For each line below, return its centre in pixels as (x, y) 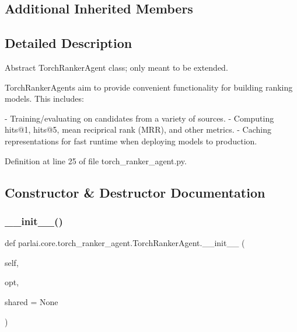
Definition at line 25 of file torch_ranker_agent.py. (96, 160)
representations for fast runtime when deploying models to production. (131, 141)
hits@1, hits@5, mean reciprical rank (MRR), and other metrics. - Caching (138, 129)
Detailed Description (69, 43)
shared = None (32, 301)
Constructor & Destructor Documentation (135, 192)
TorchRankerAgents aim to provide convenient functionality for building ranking (149, 87)
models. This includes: (44, 98)
